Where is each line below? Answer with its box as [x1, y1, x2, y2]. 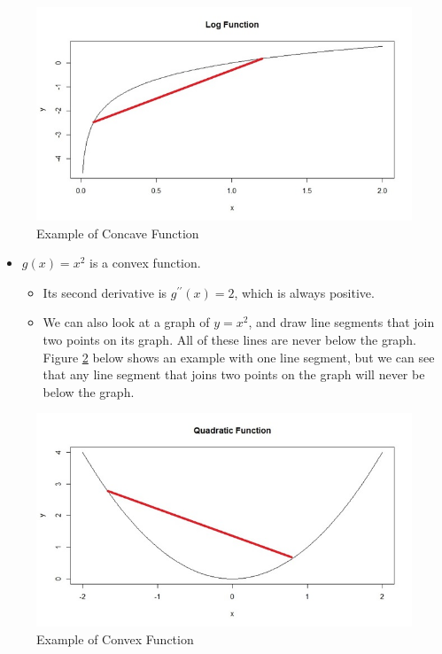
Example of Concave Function [36, 223, 199, 242]
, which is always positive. [234, 283, 375, 301]
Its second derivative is [43, 283, 167, 301]
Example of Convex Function [36, 629, 194, 648]
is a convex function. [89, 253, 201, 272]
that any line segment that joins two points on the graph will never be [43, 365, 425, 384]
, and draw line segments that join [248, 313, 435, 331]
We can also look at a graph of [43, 313, 210, 331]
